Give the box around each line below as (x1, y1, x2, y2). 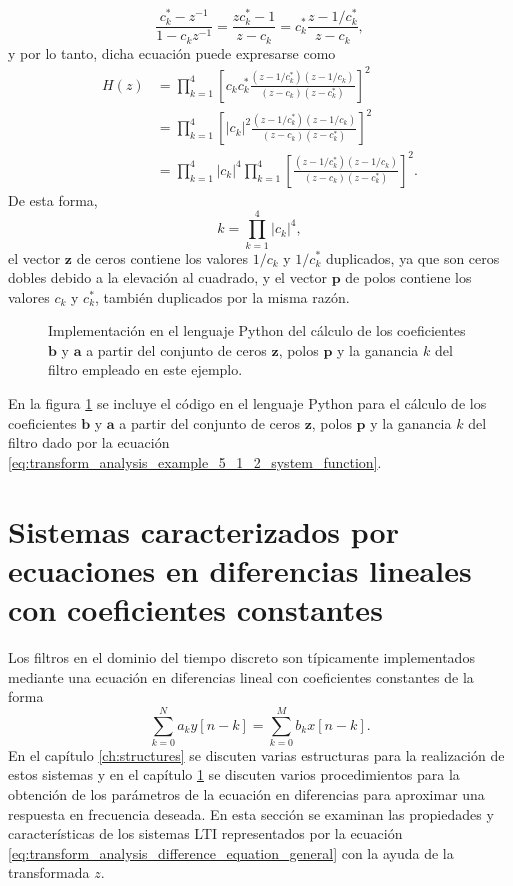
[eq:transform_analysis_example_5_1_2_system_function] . (8, 451, 382, 472)
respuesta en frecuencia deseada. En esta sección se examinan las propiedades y (8, 803, 494, 824)
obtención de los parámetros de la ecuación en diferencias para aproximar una (8, 784, 485, 805)
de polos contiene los (345, 267, 472, 288)
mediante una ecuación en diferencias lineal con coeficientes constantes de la (8, 666, 474, 687)
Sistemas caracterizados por (8, 510, 399, 551)
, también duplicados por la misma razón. (95, 286, 350, 307)
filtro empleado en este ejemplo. (48, 359, 243, 380)
